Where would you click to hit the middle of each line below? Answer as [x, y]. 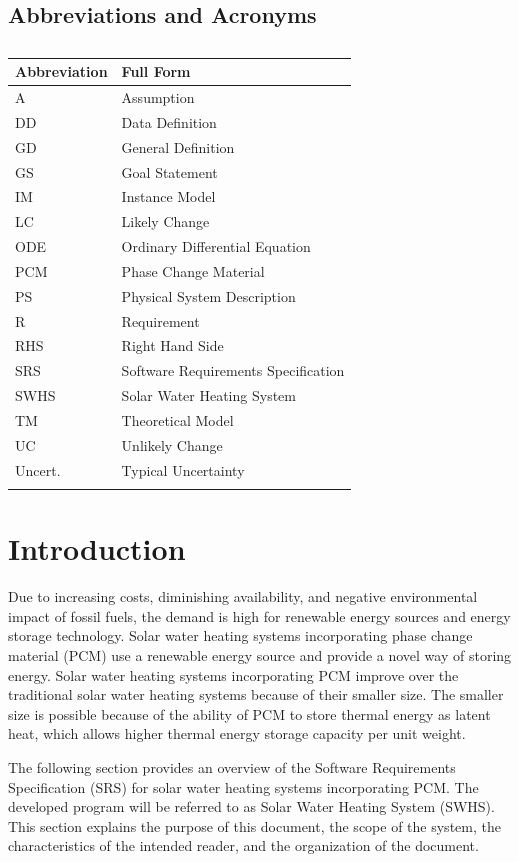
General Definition [178, 146]
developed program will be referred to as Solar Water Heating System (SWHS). [251, 806]
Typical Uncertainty [183, 469]
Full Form [156, 71]
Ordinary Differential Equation [216, 246]
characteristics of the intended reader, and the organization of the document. [243, 845]
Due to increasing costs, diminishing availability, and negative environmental [243, 596]
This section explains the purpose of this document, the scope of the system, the [254, 825]
